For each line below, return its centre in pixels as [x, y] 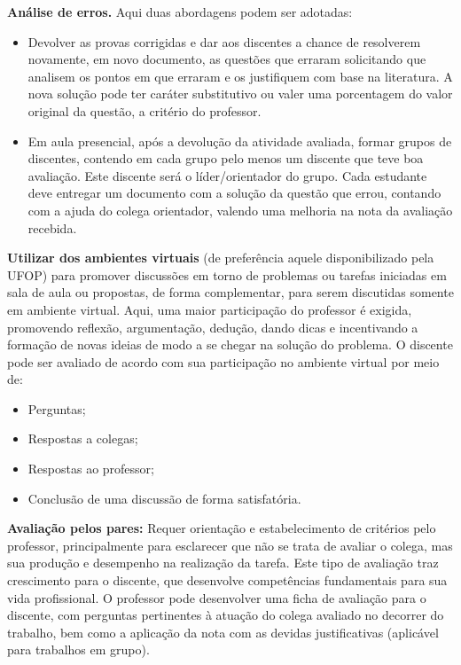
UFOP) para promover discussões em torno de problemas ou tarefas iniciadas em [227, 274]
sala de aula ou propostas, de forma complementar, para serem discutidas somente [230, 292]
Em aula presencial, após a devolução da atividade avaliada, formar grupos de [240, 141]
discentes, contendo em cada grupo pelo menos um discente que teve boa [226, 158]
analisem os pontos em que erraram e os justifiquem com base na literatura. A [240, 76]
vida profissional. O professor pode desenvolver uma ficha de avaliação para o [217, 597]
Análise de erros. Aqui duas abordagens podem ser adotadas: [180, 12]
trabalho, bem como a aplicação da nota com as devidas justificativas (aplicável [223, 632]
